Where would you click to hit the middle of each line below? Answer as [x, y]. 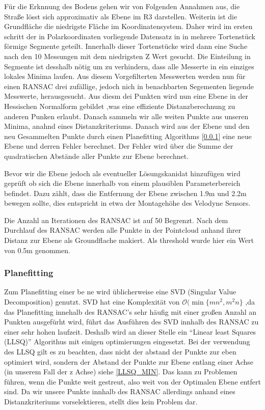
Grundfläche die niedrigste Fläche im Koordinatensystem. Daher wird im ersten [128, 26]
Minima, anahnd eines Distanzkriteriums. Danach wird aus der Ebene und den [127, 126]
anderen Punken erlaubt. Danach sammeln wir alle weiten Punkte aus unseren [126, 116]
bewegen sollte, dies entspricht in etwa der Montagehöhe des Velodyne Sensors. [127, 203]
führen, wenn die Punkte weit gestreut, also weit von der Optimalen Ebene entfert [132, 381]
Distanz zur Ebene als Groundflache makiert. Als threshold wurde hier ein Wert [129, 240]
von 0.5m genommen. [37, 250]
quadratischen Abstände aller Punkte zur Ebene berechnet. [97, 156]
